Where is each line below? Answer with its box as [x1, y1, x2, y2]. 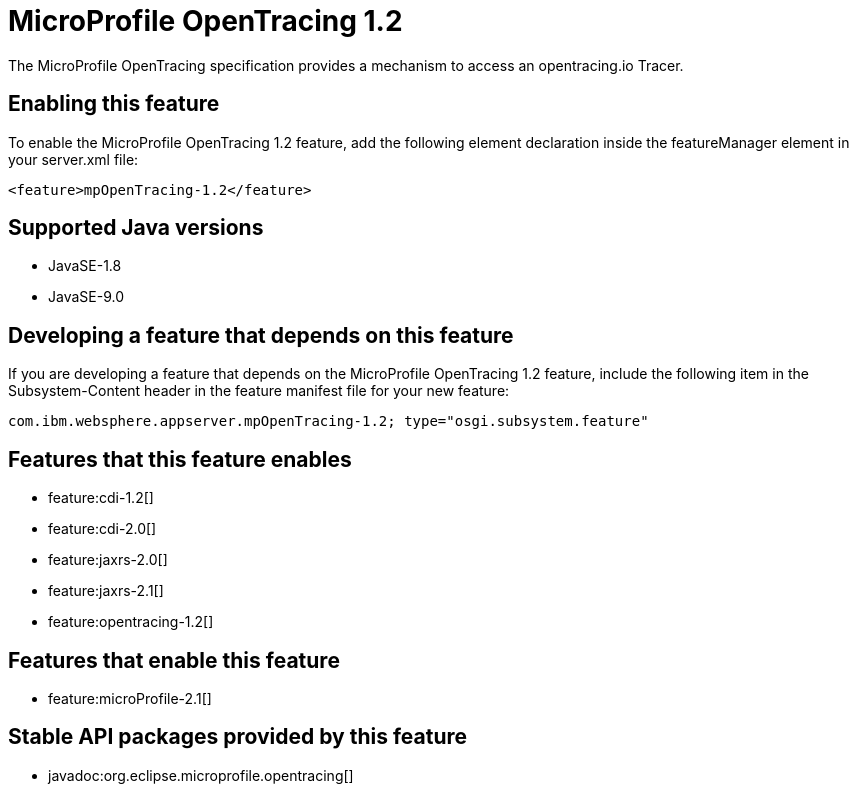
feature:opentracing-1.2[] [48, 613, 214, 631]
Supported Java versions [8, 215, 264, 241]
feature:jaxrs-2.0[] [48, 551, 168, 569]
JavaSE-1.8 [48, 257, 122, 275]
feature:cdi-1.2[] [48, 489, 154, 507]
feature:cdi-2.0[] [48, 520, 157, 538]
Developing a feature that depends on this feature [8, 322, 514, 348]
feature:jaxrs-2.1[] [48, 582, 164, 600]
